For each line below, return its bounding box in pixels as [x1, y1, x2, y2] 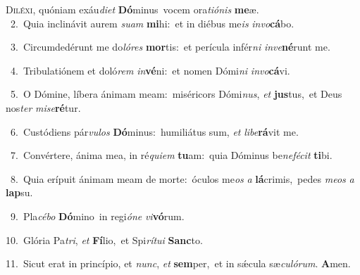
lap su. [6, 185, 33, 200]
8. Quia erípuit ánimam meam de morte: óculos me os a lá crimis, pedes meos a [10, 171, 354, 186]
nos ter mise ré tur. [6, 100, 81, 115]
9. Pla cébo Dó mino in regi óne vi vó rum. [10, 208, 185, 223]
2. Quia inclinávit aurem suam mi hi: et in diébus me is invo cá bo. [10, 15, 294, 30]
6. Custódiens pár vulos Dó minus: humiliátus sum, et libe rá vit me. [10, 124, 299, 139]
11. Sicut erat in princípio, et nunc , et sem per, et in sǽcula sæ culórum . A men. [6, 256, 351, 271]
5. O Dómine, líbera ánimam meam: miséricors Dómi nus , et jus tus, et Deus [10, 87, 342, 101]
